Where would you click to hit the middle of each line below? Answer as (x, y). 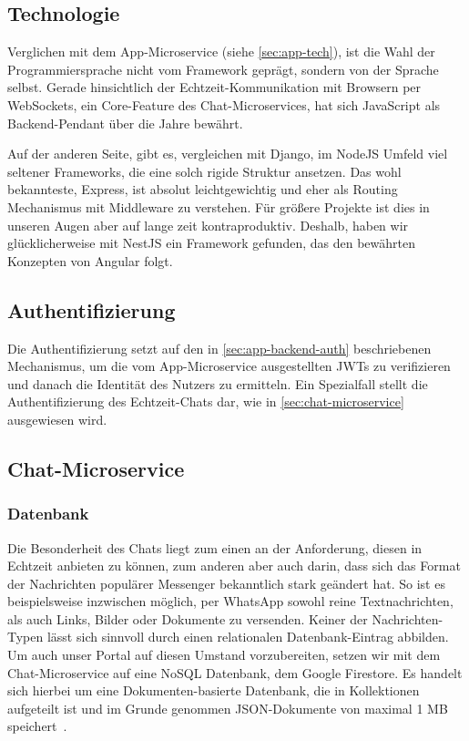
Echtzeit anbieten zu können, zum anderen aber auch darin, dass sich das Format (234, 566)
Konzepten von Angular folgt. (90, 260)
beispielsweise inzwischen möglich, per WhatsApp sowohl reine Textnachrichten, (230, 601)
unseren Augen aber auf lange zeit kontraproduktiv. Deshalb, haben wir (208, 225)
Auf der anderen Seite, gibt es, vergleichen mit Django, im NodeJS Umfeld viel (228, 154)
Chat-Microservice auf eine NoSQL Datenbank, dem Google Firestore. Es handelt (235, 672)
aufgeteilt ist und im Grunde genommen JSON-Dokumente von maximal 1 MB (228, 708)
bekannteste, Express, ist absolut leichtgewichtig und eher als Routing (203, 189)
